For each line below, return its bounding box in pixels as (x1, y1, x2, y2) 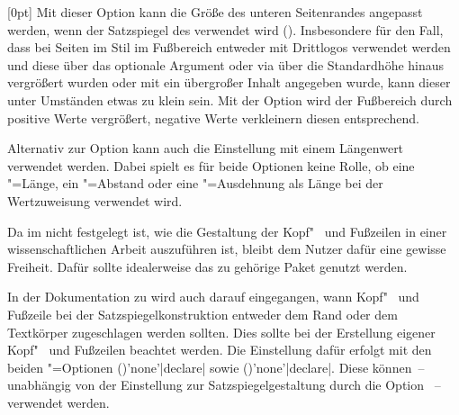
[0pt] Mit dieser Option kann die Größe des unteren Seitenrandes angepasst (7, 3, 423, 21)
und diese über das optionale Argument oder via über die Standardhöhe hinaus (7, 55, 445, 74)
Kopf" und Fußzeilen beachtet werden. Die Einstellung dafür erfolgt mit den (7, 340, 432, 359)
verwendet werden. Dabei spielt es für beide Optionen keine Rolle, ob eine (7, 156, 415, 175)
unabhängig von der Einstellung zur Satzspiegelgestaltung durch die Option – (7, 375, 441, 394)
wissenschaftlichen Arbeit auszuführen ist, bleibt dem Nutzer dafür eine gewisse (7, 239, 446, 258)
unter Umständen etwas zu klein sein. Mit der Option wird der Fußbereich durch (7, 90, 453, 109)
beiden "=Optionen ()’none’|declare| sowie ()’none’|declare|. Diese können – (7, 357, 425, 376)
